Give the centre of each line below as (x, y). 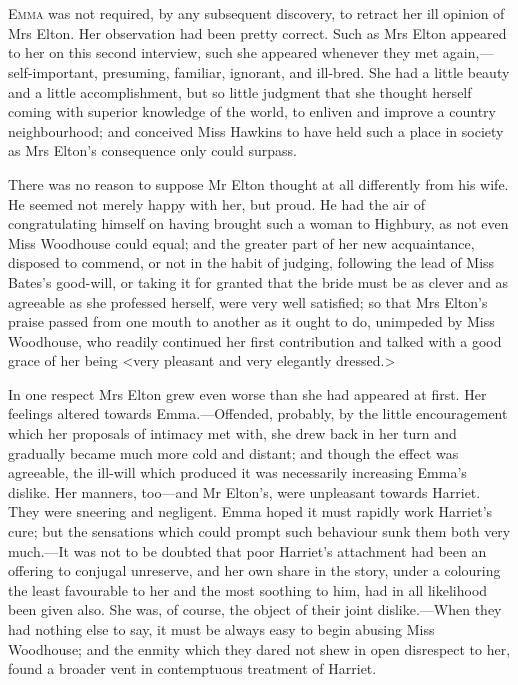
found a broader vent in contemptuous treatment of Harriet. (192, 668)
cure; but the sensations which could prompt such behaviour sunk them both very (259, 531)
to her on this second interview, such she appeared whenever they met (223, 52)
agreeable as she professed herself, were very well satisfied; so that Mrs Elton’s (248, 301)
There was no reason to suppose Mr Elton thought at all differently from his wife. (258, 183)
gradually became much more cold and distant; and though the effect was (233, 452)
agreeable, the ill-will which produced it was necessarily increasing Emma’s (237, 472)
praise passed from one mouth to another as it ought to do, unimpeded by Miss (251, 321)
